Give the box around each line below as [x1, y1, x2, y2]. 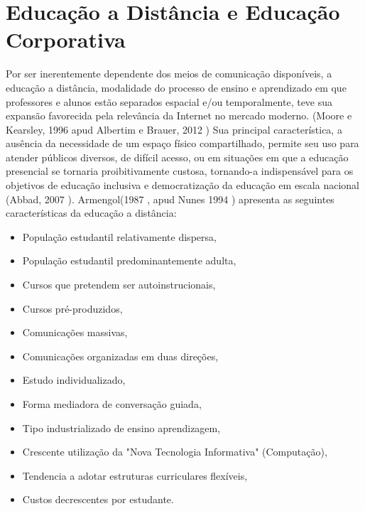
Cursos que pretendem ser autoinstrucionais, [22, 277, 216, 292]
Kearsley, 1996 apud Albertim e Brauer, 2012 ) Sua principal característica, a [6, 122, 342, 136]
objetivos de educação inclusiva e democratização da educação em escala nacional [6, 178, 359, 193]
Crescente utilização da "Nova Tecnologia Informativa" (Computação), [22, 444, 327, 459]
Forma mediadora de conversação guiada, [22, 397, 202, 411]
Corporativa [6, 25, 126, 54]
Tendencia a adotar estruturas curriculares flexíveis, [22, 468, 248, 483]
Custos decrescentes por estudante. [22, 492, 174, 507]
